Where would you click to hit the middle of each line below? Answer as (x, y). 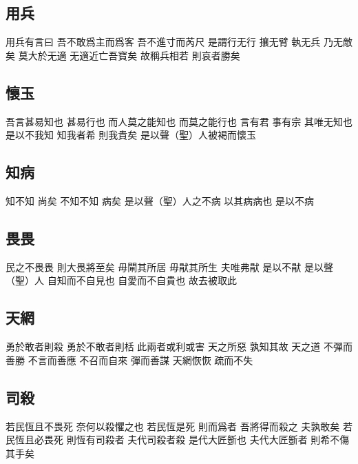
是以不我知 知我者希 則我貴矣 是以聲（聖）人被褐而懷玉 (131, 135)
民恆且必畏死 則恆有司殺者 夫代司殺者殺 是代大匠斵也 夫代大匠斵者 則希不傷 (178, 440)
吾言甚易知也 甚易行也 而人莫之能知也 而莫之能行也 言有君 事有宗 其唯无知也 (179, 121)
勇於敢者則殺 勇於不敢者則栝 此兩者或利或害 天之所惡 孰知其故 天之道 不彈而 (179, 346)
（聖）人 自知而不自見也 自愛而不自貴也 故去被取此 (121, 280)
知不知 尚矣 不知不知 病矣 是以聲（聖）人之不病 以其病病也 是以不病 (160, 200)
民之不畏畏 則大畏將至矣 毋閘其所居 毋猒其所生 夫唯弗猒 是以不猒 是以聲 (169, 266)
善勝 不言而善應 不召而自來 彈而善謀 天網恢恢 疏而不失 (129, 360)
